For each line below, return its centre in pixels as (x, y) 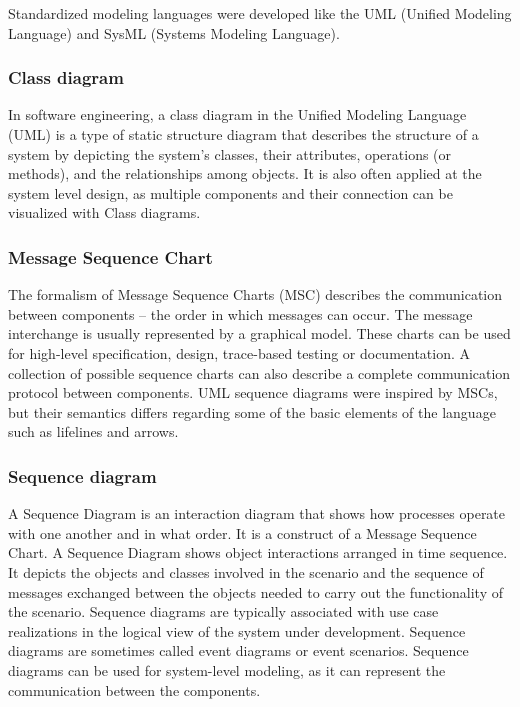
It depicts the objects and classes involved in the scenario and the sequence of (246, 571)
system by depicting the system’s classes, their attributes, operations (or (230, 153)
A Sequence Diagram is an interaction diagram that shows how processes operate (257, 513)
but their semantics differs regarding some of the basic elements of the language (252, 411)
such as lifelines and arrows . (93, 431)
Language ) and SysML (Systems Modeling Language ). (174, 32)
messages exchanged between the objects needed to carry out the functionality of (256, 591)
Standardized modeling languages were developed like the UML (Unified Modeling (260, 13)
